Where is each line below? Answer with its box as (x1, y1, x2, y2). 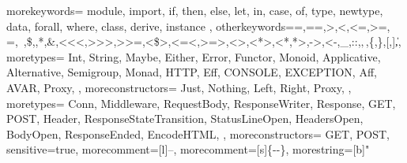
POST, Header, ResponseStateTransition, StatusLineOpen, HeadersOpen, (6, 110, 364, 127)
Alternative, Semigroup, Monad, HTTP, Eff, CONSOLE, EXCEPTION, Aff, (6, 64, 377, 80)
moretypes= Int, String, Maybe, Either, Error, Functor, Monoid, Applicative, (6, 48, 381, 65)
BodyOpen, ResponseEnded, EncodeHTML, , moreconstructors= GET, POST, (6, 125, 390, 142)
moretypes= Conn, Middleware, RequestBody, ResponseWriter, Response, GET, (6, 94, 396, 111)
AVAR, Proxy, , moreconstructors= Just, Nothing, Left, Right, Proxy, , (6, 79, 352, 95)
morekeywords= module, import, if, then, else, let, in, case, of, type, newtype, (6, 2, 383, 18)
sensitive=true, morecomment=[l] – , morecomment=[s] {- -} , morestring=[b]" (6, 141, 370, 157)
